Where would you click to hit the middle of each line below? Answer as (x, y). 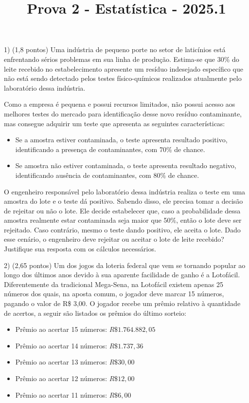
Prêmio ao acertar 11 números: (61, 394)
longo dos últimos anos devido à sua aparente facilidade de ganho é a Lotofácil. (122, 275)
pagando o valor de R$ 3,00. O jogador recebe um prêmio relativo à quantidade (122, 303)
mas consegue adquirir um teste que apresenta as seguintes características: (115, 123)
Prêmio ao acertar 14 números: (61, 345)
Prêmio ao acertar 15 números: (61, 329)
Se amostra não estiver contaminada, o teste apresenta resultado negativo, (126, 165)
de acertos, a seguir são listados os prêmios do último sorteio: (95, 313)
